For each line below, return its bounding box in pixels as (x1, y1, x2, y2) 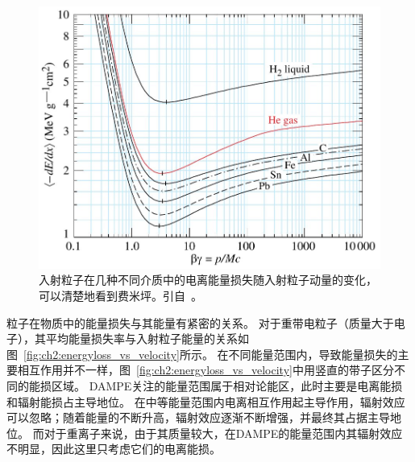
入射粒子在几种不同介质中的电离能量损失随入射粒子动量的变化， (39, 271, 377, 288)
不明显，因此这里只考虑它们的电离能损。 (6, 440, 221, 457)
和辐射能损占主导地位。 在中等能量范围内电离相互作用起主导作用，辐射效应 (6, 393, 405, 410)
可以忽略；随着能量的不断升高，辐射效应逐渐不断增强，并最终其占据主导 (6, 409, 390, 426)
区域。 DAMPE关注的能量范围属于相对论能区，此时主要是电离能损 (51, 377, 403, 394)
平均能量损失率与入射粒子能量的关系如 (45, 330, 249, 347)
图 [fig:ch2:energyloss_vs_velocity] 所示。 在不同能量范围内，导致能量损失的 (6, 345, 398, 362)
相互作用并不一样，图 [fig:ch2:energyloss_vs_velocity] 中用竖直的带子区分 (17, 361, 394, 378)
